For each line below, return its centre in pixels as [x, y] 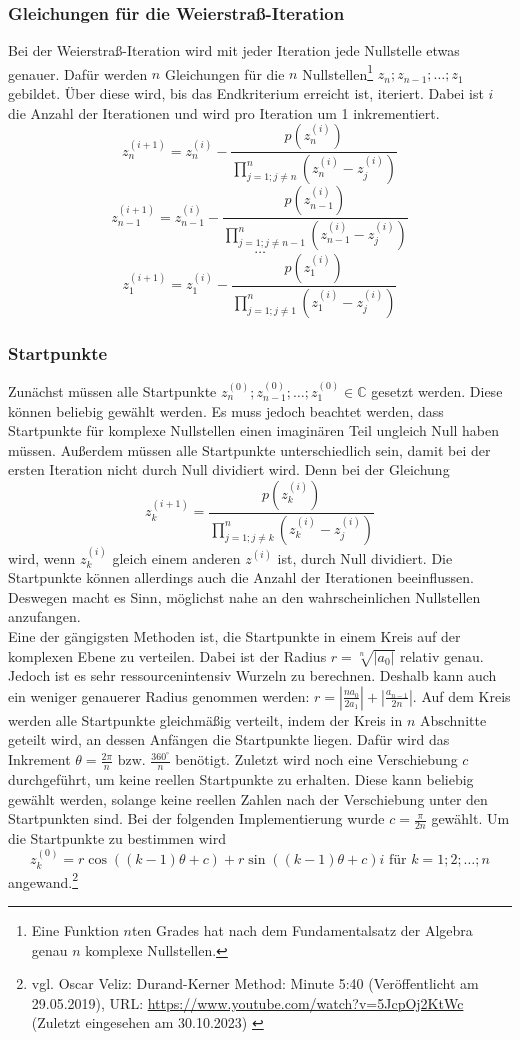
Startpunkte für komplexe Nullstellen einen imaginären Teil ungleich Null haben [254, 430]
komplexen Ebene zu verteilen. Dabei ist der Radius [167, 655]
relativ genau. [442, 655]
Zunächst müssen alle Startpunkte [112, 390]
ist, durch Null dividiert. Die [365, 557]
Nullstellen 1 [338, 72]
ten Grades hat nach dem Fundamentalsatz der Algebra [302, 930]
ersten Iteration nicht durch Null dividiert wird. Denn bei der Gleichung [229, 469]
